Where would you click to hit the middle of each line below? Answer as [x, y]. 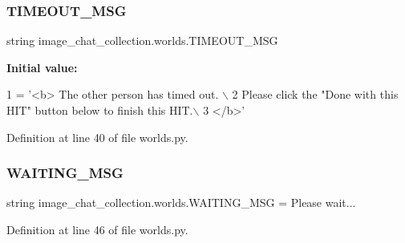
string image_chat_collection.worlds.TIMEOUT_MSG [142, 40]
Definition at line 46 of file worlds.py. [97, 229]
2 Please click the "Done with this [315, 94]
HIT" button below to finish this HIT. [100, 110]
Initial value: [42, 67]
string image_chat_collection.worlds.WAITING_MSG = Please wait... [181, 202]
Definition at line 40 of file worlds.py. [97, 137]
